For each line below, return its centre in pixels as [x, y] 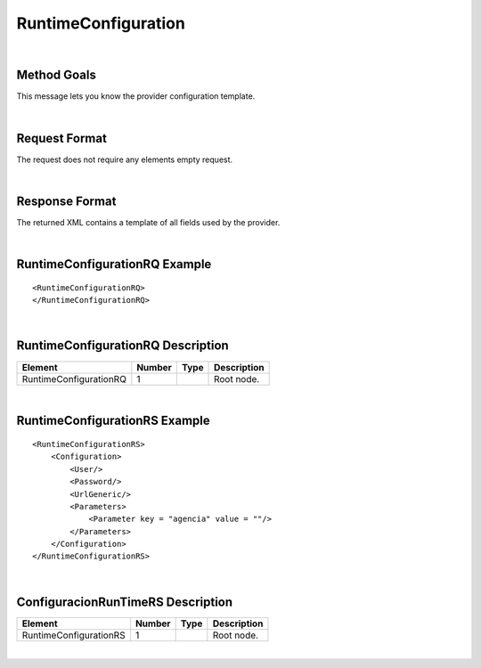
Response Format [66, 201]
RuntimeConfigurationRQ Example [114, 264]
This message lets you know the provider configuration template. [136, 96]
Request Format [61, 138]
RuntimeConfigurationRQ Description [122, 346]
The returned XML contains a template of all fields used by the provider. [148, 223]
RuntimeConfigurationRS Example [114, 421]
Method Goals [57, 75]
